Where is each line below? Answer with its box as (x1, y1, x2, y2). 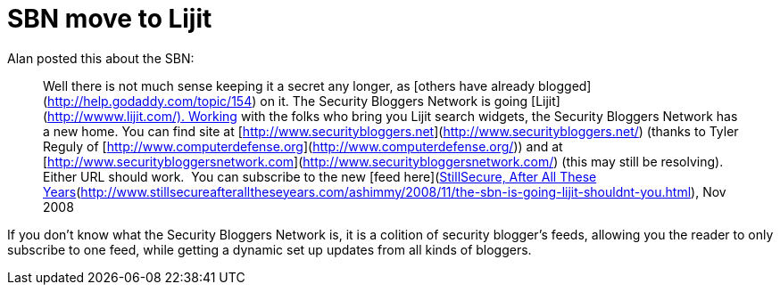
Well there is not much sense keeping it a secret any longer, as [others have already (43, 77, 535, 93)
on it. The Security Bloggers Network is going (260, 93, 528, 109)
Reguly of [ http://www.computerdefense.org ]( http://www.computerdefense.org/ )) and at (43, 138, 563, 154)
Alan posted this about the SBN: (7, 50, 195, 66)
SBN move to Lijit (7, 4, 212, 34)
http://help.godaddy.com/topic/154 (47, 93, 253, 109)
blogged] (538, 77, 592, 93)
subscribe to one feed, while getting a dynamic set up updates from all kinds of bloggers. (7, 241, 532, 257)
